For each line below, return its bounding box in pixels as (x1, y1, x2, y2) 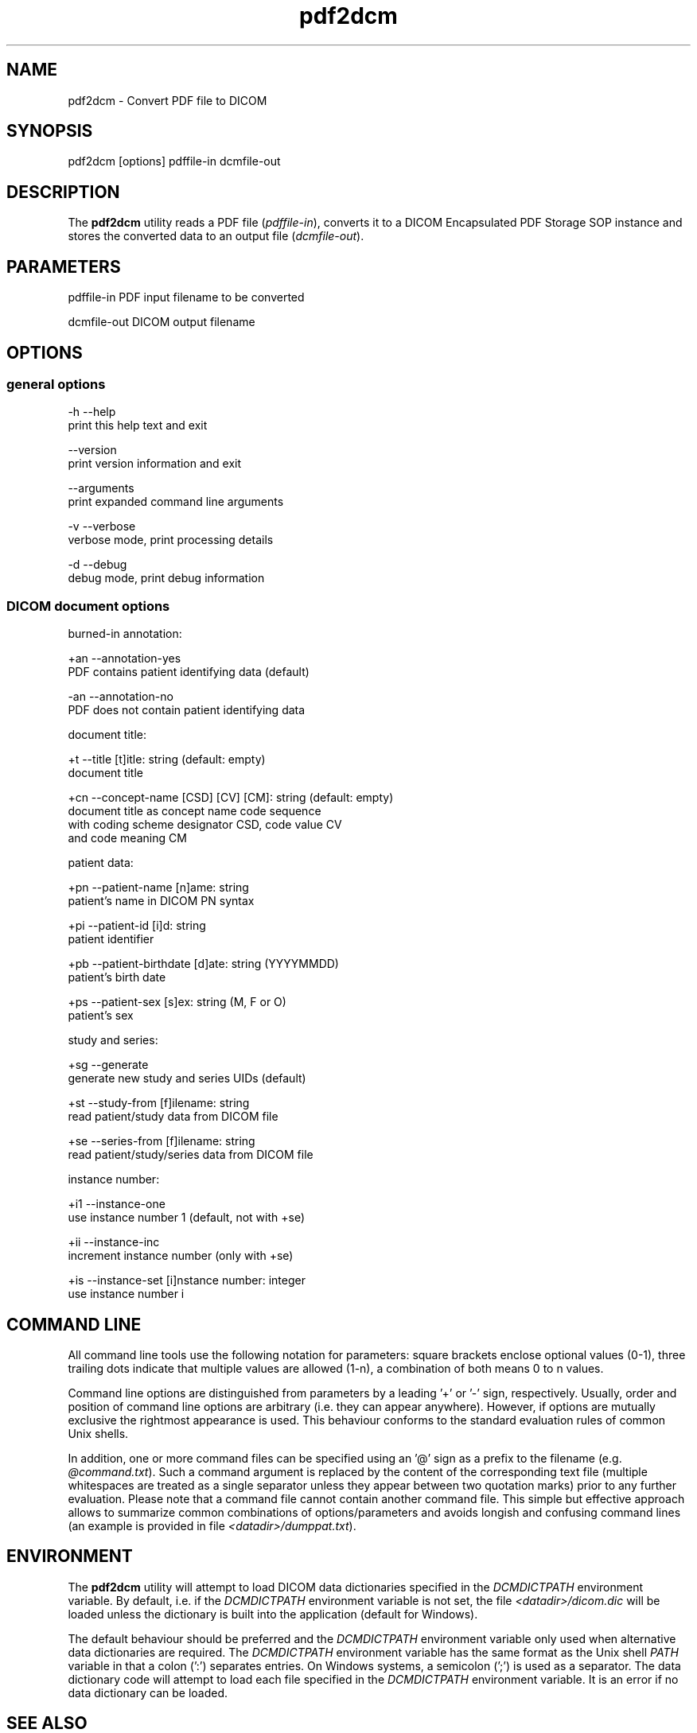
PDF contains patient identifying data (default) (68, 665, 310, 679)
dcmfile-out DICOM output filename (68, 315, 255, 329)
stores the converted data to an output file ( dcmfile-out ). (68, 229, 364, 243)
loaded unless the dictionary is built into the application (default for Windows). (68, 1607, 478, 1621)
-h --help (68, 405, 116, 419)
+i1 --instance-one (68, 1197, 165, 1211)
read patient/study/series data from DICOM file (68, 1148, 313, 1162)
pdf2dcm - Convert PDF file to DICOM (68, 93, 267, 107)
